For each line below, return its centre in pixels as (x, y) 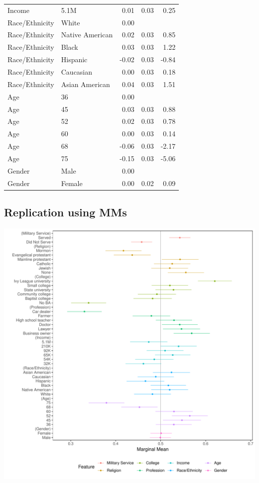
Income (18, 10)
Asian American (85, 84)
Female (72, 183)
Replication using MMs (65, 212)
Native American (87, 35)
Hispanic (74, 59)
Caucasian (77, 71)
